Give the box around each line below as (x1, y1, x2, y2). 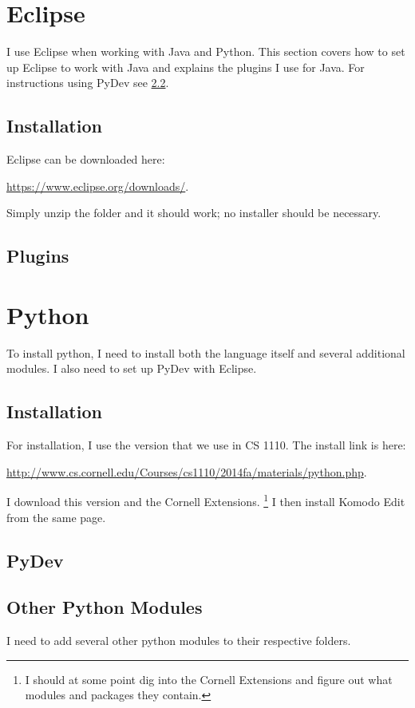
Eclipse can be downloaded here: (6, 151, 165, 168)
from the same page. (6, 508, 106, 525)
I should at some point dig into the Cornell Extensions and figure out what (25, 670, 393, 687)
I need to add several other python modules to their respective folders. (6, 632, 351, 649)
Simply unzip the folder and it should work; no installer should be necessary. (6, 204, 381, 221)
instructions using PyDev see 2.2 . (6, 74, 169, 91)
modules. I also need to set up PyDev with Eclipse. (6, 360, 257, 377)
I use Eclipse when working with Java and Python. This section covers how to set (6, 43, 405, 60)
